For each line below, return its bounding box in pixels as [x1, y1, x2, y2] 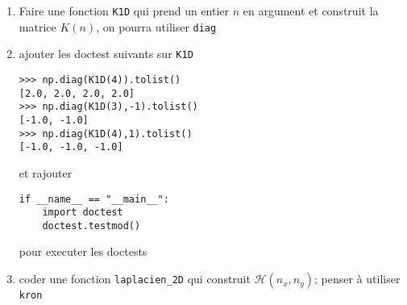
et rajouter [19, 164, 73, 181]
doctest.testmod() [42, 219, 141, 232]
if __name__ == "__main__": [19, 193, 169, 205]
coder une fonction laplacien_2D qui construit [19, 270, 251, 287]
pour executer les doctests [19, 243, 147, 260]
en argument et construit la [243, 2, 379, 19]
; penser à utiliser [314, 270, 401, 287]
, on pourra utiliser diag [96, 18, 217, 35]
